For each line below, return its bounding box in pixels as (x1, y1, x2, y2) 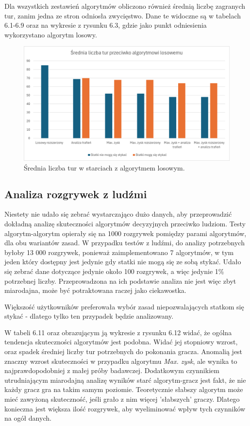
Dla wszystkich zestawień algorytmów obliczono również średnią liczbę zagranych (4, 1, 246, 11)
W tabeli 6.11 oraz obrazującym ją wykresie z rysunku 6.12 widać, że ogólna (4, 327, 232, 337)
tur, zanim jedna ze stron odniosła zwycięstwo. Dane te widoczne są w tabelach (4, 10, 241, 20)
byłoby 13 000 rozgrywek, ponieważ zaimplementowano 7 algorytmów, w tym (4, 247, 234, 257)
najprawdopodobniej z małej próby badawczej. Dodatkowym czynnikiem (4, 365, 219, 375)
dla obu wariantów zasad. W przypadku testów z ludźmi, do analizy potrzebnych (4, 238, 245, 248)
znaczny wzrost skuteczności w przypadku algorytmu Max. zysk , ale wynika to (4, 356, 237, 366)
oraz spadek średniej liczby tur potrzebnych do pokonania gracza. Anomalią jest (4, 346, 243, 357)
